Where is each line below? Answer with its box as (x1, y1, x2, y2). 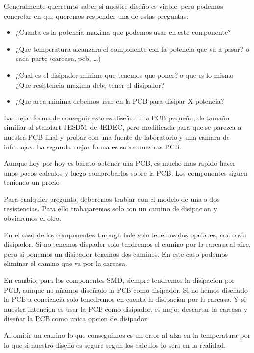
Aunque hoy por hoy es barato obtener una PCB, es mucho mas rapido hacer (4, 158, 236, 168)
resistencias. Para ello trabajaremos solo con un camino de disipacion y (4, 203, 217, 213)
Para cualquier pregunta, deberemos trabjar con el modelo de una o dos (4, 193, 220, 204)
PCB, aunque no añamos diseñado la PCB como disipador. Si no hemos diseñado (4, 284, 248, 294)
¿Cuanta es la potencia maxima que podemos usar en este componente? (15, 27, 231, 37)
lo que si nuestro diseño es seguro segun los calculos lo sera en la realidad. (4, 339, 226, 350)
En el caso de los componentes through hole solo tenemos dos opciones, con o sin (4, 229, 247, 239)
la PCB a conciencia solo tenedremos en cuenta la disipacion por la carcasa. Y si (4, 294, 246, 304)
